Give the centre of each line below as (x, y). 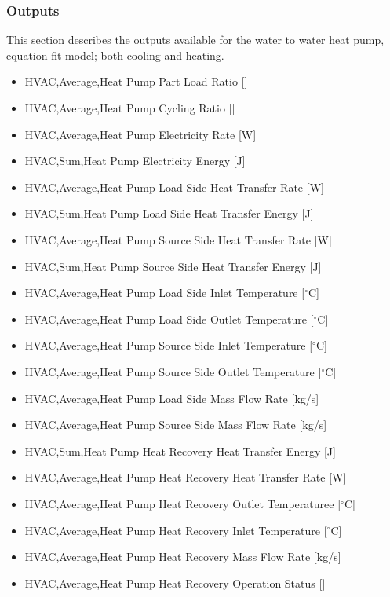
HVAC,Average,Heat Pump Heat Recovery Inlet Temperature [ (176, 530)
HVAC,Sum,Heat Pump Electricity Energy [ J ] (135, 161)
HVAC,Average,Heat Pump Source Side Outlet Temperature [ (173, 371)
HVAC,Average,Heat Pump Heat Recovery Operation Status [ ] (175, 582)
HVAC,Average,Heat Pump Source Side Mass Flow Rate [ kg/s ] (176, 425)
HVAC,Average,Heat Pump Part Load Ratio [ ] (136, 81)
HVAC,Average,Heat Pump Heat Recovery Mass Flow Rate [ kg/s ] (183, 557)
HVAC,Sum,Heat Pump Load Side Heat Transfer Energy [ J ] (169, 213)
